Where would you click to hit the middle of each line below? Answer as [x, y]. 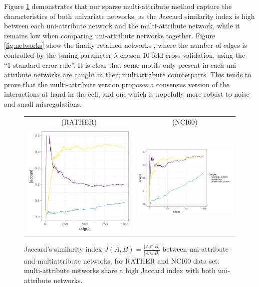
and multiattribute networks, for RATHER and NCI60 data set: [122, 260]
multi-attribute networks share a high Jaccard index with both [120, 270]
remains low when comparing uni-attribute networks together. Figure [110, 35]
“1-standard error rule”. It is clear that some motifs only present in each [114, 65]
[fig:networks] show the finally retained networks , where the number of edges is [126, 45]
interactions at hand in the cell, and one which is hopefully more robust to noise [127, 94]
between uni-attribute [195, 249]
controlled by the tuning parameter [58, 55]
